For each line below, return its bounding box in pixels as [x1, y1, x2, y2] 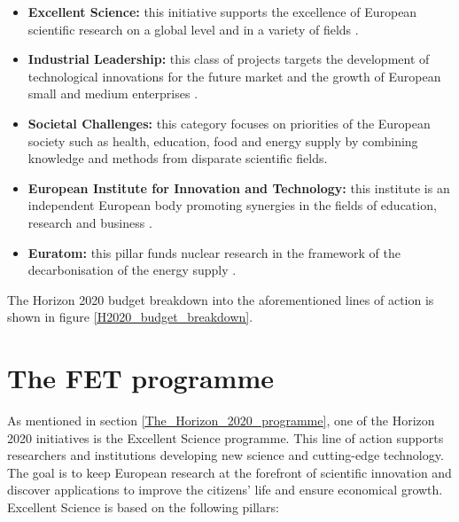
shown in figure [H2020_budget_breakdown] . [7, 308, 253, 326]
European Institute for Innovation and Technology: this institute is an [27, 178, 450, 197]
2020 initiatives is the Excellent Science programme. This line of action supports [7, 428, 444, 447]
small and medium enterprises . [27, 84, 198, 103]
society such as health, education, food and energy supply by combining [27, 131, 418, 150]
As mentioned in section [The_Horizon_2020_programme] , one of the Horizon [7, 411, 435, 430]
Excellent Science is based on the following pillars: [7, 498, 279, 516]
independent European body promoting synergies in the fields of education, [27, 196, 437, 214]
